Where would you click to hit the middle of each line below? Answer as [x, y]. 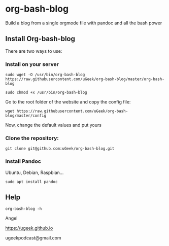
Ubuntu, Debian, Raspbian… [35, 172]
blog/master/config [26, 116]
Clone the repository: [32, 138]
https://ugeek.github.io [29, 228]
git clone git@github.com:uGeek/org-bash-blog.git [60, 149]
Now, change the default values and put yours [53, 125]
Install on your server [32, 64]
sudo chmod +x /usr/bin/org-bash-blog [46, 93]
